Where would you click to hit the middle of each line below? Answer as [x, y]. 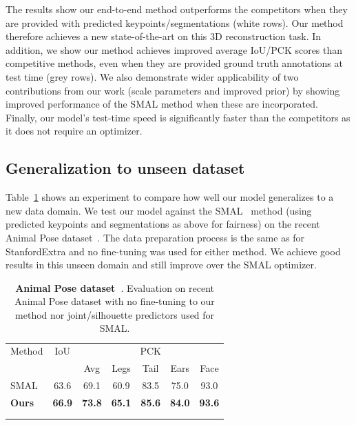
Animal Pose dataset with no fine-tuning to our [115, 301]
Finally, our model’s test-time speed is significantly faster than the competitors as [178, 117]
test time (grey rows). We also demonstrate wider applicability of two [152, 76]
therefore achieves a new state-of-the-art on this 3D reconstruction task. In [164, 36]
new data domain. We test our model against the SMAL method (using [159, 210]
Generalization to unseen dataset [125, 168]
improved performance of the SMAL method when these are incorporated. [162, 104]
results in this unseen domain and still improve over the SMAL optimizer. [161, 265]
